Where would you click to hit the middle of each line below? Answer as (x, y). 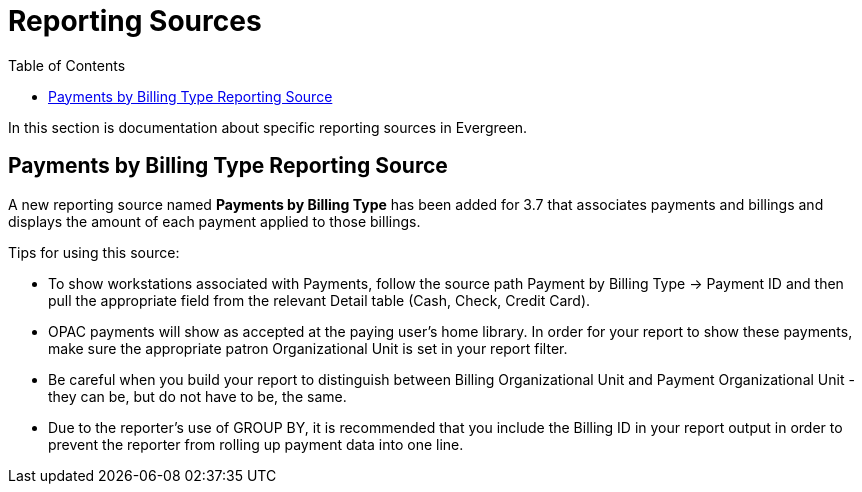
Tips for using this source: (94, 252)
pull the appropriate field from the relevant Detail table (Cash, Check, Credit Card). (319, 300)
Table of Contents (67, 65)
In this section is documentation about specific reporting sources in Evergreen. (268, 127)
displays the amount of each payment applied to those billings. (214, 221)
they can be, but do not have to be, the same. (197, 396)
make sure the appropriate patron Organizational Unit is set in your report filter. (308, 348)
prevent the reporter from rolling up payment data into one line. (256, 444)
